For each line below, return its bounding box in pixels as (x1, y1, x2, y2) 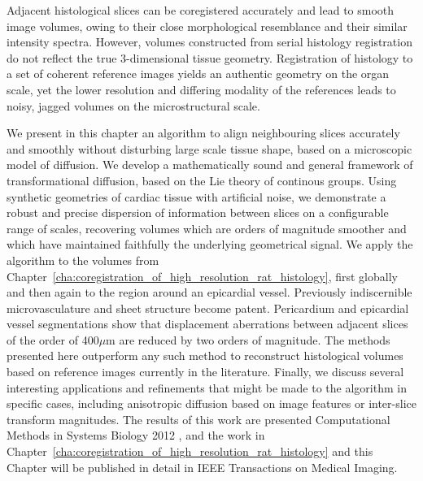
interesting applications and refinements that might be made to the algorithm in (7, 379, 407, 396)
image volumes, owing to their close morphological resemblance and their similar (7, 17, 408, 34)
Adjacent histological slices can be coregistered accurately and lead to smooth (7, 2, 395, 18)
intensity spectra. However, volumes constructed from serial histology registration (7, 33, 412, 50)
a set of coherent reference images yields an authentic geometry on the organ (7, 65, 390, 82)
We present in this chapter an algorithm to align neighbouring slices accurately (7, 124, 400, 141)
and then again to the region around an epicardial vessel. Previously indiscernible (7, 284, 412, 301)
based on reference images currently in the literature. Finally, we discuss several (7, 363, 404, 380)
